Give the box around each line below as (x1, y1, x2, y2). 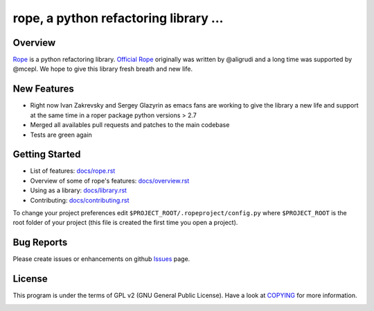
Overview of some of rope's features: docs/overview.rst (30, 176, 190, 185)
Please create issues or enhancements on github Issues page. (12, 255, 190, 263)
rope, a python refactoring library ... (12, 10, 224, 26)
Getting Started (12, 149, 81, 160)
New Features (12, 83, 74, 95)
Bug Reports (12, 237, 68, 249)
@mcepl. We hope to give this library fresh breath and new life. (12, 65, 193, 73)
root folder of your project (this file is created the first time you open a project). (12, 219, 238, 227)
